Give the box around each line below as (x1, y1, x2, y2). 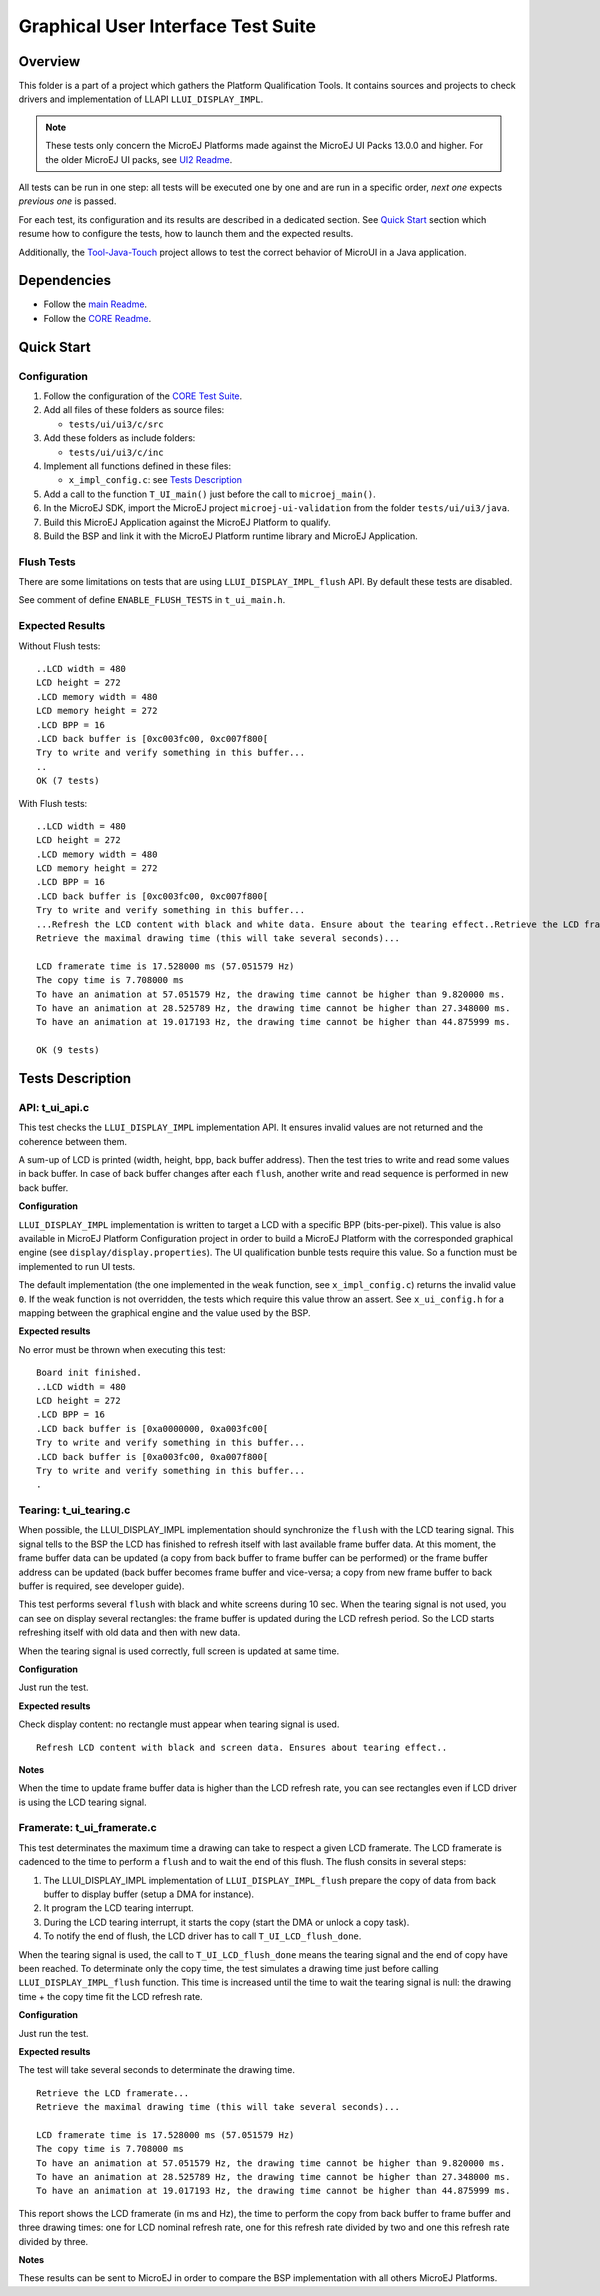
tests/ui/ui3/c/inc (68, 446, 164, 458)
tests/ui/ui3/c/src (68, 418, 164, 430)
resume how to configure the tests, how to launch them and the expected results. (18, 228, 354, 240)
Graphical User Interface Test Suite (18, 15, 317, 37)
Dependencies (18, 272, 112, 289)
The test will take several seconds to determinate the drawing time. (18, 2064, 295, 2076)
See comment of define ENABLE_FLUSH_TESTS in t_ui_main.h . (18, 594, 286, 606)
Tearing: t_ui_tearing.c (18, 1503, 131, 1517)
